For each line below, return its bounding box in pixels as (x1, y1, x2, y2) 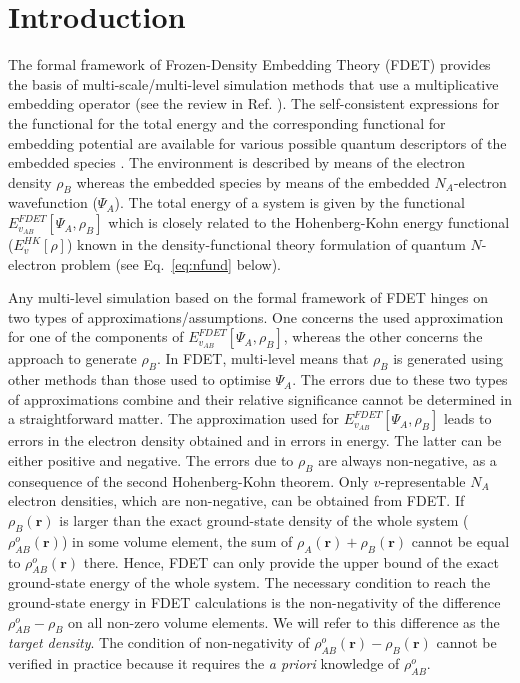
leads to (443, 408, 492, 429)
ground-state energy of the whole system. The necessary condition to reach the (8, 572, 491, 593)
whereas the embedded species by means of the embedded (76, 171, 430, 192)
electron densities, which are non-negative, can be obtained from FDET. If (8, 490, 465, 511)
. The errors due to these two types (292, 369, 508, 390)
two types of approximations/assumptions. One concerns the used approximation (8, 306, 504, 327)
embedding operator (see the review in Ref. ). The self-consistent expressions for (8, 93, 500, 114)
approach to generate (8, 348, 137, 369)
